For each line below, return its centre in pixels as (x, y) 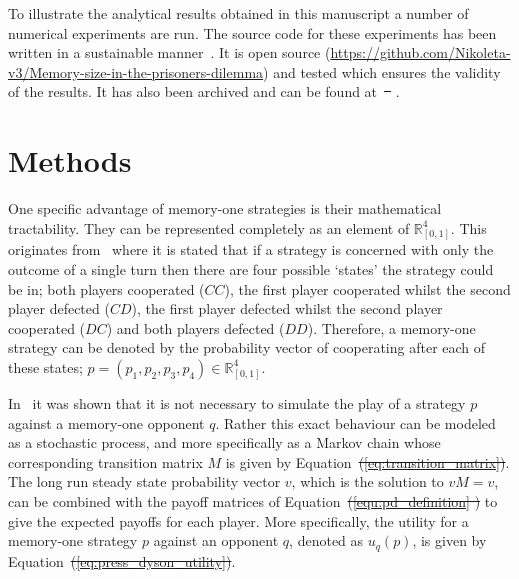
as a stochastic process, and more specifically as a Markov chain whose (224, 442)
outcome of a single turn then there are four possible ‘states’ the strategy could (251, 269)
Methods (70, 160)
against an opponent (216, 540)
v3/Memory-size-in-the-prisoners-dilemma (136, 71)
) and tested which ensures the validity (382, 71)
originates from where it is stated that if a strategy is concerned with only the (251, 249)
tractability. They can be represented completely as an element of (209, 227)
